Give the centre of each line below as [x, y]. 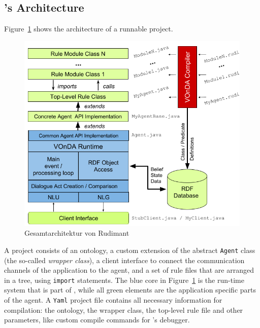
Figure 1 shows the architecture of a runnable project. [89, 29]
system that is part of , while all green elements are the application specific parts [130, 290]
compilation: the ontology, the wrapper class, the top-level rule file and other [124, 309]
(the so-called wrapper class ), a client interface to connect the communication [124, 260]
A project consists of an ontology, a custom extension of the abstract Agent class [130, 250]
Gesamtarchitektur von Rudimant [77, 233]
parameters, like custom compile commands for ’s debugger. [97, 320]
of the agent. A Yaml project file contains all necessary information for [113, 300]
